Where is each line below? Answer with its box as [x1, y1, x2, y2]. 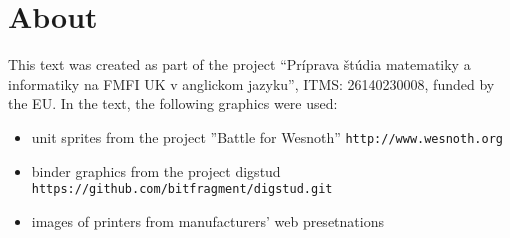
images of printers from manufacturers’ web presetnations [31, 210, 384, 231]
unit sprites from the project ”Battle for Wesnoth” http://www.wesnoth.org [31, 126, 503, 147]
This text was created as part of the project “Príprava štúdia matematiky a [8, 54, 471, 75]
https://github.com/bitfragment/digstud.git [31, 182, 333, 197]
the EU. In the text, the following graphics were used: [8, 93, 338, 114]
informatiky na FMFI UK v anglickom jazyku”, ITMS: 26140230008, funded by [8, 73, 495, 94]
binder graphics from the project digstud [31, 160, 281, 181]
